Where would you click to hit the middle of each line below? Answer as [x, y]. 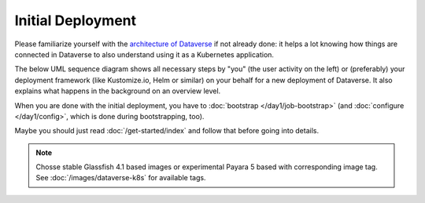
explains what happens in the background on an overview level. [118, 91]
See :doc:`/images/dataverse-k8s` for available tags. [121, 178]
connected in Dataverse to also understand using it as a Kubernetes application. [144, 54]
